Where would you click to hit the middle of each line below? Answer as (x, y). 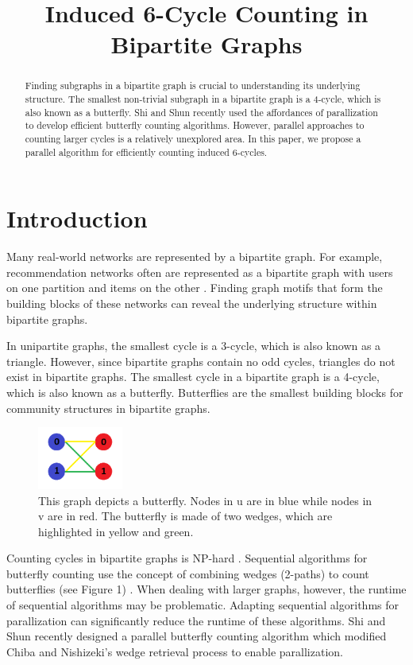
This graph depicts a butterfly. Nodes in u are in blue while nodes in (205, 500)
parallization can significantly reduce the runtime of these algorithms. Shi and (196, 620)
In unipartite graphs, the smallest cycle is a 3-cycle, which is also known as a (194, 346)
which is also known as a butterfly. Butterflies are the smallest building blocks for (205, 392)
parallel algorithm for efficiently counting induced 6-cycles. (146, 152)
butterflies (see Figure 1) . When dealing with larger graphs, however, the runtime (206, 589)
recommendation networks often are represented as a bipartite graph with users (200, 272)
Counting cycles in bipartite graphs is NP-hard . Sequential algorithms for (187, 558)
